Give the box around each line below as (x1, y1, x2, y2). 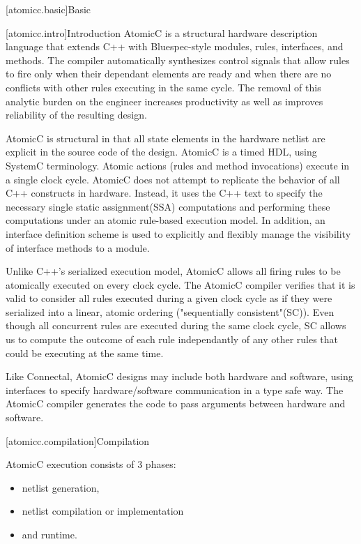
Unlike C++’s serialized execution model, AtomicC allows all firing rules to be (6, 264, 341, 278)
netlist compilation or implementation (22, 504, 184, 518)
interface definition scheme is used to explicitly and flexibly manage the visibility (6, 226, 351, 241)
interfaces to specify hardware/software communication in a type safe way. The (6, 382, 344, 397)
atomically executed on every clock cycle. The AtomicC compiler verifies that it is (6, 277, 355, 292)
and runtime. (22, 527, 77, 541)
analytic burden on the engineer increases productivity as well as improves (6, 93, 323, 108)
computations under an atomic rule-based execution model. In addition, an (6, 213, 325, 227)
